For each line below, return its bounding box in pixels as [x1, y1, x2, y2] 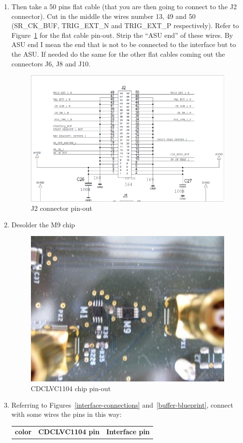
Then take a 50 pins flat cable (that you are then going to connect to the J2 [11, 1, 237, 11]
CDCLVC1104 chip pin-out [30, 383, 111, 393]
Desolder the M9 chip [11, 219, 75, 229]
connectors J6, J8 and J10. [11, 58, 91, 68]
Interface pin [106, 427, 150, 437]
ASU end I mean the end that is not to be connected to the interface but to [11, 39, 236, 49]
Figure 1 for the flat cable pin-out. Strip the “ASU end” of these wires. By [11, 30, 233, 40]
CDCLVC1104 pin [38, 427, 100, 437]
